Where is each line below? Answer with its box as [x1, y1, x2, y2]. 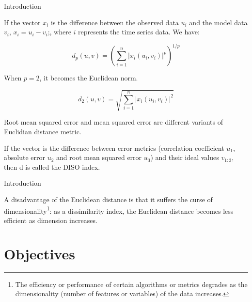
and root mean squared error [56, 152, 142, 162]
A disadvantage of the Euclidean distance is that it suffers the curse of [4, 194, 213, 204]
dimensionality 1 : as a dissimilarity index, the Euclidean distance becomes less [4, 204, 234, 216]
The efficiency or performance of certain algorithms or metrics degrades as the [15, 279, 248, 289]
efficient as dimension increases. [4, 215, 97, 225]
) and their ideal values [150, 152, 219, 162]
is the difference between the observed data [50, 17, 179, 27]
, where [49, 27, 71, 37]
